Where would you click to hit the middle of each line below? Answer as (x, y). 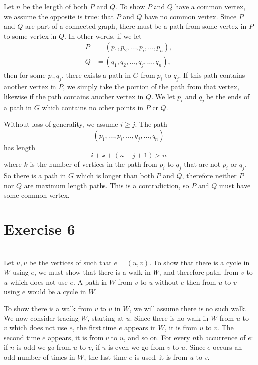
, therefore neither (209, 176)
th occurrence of (221, 337)
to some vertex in (30, 35)
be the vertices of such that (70, 262)
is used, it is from (161, 357)
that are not (202, 164)
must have (235, 185)
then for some (25, 75)
